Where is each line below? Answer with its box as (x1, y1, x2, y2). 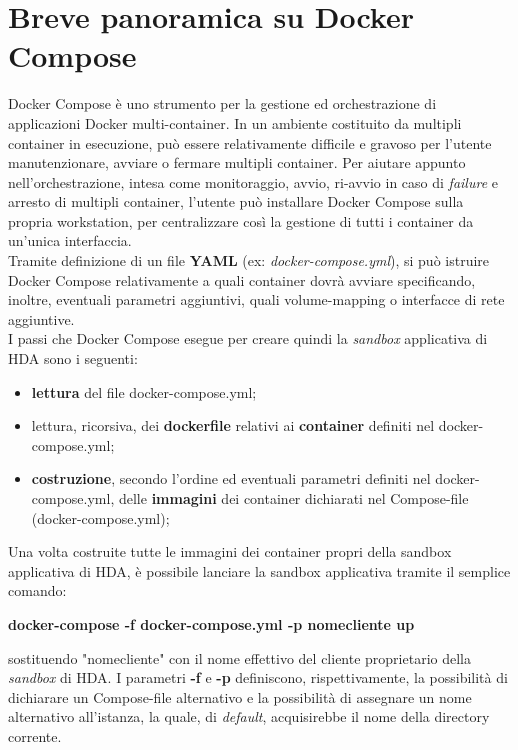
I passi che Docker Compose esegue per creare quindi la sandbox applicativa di (8, 328, 488, 349)
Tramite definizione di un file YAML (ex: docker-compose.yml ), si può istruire (8, 250, 490, 271)
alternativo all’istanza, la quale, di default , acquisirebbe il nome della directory (8, 706, 490, 727)
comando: (8, 580, 67, 601)
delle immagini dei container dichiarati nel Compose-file (118, 488, 469, 508)
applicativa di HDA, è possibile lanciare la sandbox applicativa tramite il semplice (8, 560, 511, 581)
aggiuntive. (8, 308, 75, 329)
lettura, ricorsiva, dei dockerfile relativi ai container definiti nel (31, 415, 435, 436)
